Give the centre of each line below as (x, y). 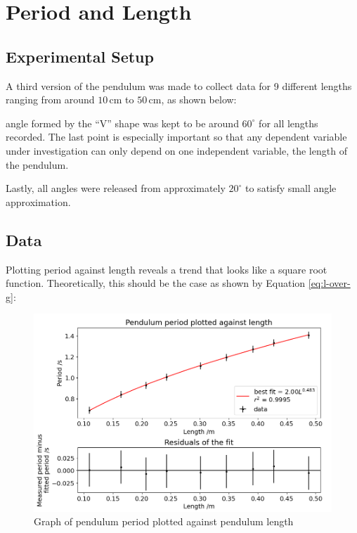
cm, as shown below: (193, 99)
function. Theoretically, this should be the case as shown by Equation (156, 283)
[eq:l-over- (329, 283)
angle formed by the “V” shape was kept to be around (122, 123)
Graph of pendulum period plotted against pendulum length (164, 521)
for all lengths (288, 123)
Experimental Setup (80, 56)
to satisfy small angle (291, 188)
